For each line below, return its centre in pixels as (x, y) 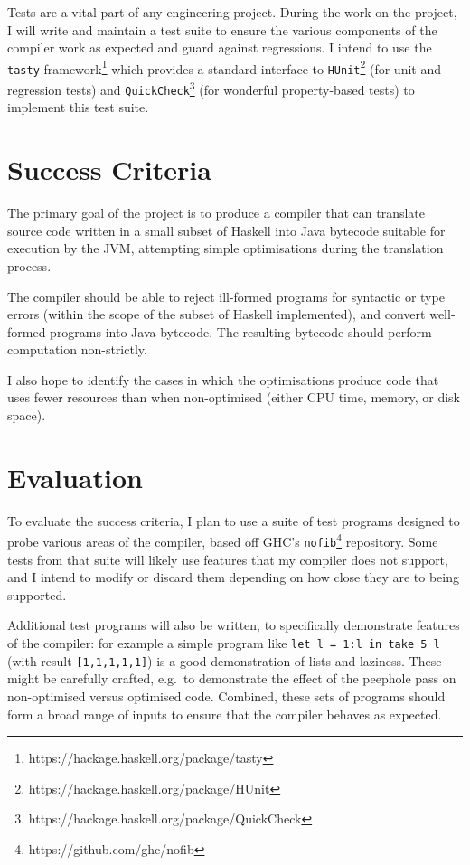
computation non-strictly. (77, 349)
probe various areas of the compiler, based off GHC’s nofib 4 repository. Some (223, 541)
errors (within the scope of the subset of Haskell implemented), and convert (216, 314)
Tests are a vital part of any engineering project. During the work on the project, (232, 12)
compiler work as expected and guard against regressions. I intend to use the (220, 47)
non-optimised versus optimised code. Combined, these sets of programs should (226, 696)
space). (27, 415)
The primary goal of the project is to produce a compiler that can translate (216, 213)
